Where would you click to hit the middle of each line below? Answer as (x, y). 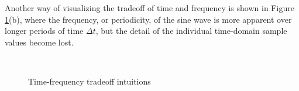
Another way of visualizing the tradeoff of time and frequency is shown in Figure (149, 8)
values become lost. (39, 42)
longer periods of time (44, 31)
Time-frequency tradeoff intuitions (90, 81)
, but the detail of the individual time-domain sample (191, 31)
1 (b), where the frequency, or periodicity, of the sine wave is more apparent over (148, 19)
